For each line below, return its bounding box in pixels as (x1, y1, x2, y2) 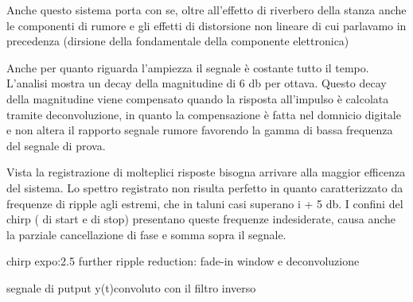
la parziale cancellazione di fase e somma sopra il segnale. (6, 226, 286, 242)
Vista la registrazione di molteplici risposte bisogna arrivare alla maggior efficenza (6, 164, 406, 180)
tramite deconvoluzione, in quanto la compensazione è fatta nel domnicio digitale (6, 106, 401, 122)
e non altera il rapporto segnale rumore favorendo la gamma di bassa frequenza (6, 122, 393, 138)
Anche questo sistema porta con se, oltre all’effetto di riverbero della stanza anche (6, 2, 407, 17)
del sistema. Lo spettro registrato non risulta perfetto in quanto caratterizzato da (6, 179, 403, 196)
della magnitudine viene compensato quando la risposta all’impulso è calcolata (6, 90, 389, 106)
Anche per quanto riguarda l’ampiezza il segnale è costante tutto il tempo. (6, 59, 369, 75)
